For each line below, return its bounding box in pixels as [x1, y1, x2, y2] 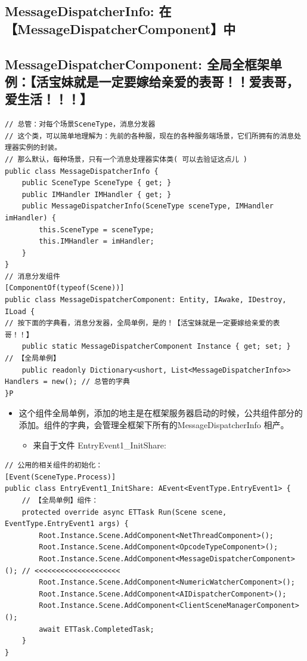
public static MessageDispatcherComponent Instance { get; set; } [21, 342, 291, 351]
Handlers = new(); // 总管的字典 [5, 377, 130, 386]
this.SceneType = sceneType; [39, 225, 154, 234]
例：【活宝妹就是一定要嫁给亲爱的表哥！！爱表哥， [5, 72, 299, 90]
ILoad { [5, 307, 35, 316]
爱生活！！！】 [5, 90, 92, 108]
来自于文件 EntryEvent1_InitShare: [33, 438, 166, 451]
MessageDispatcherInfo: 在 [5, 2, 172, 20]
